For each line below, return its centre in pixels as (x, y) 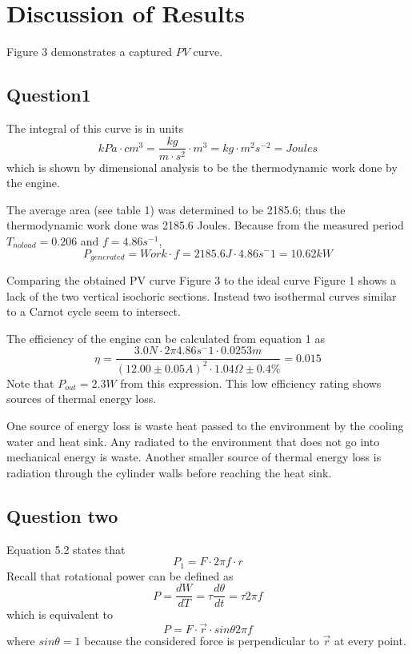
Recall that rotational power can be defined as (120, 575)
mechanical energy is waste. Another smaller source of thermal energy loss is (194, 457)
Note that (30, 383)
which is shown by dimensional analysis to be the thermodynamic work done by (202, 167)
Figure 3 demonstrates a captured (89, 52)
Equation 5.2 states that (66, 549)
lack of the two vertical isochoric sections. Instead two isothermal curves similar (202, 295)
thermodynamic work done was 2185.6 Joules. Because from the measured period (205, 225)
